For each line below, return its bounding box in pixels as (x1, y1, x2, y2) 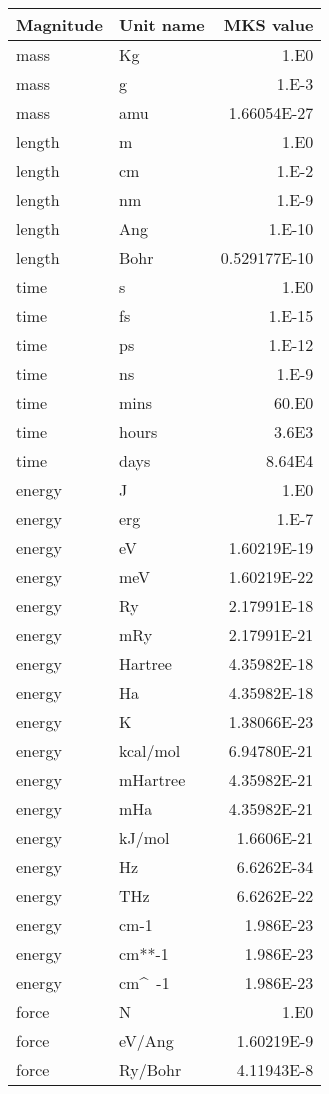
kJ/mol (118, 826, 170, 849)
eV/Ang (118, 1029, 174, 1052)
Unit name (118, 13, 205, 36)
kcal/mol (118, 739, 181, 762)
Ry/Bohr (118, 1058, 182, 1081)
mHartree (118, 768, 186, 791)
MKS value (223, 13, 314, 36)
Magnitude (16, 13, 103, 36)
